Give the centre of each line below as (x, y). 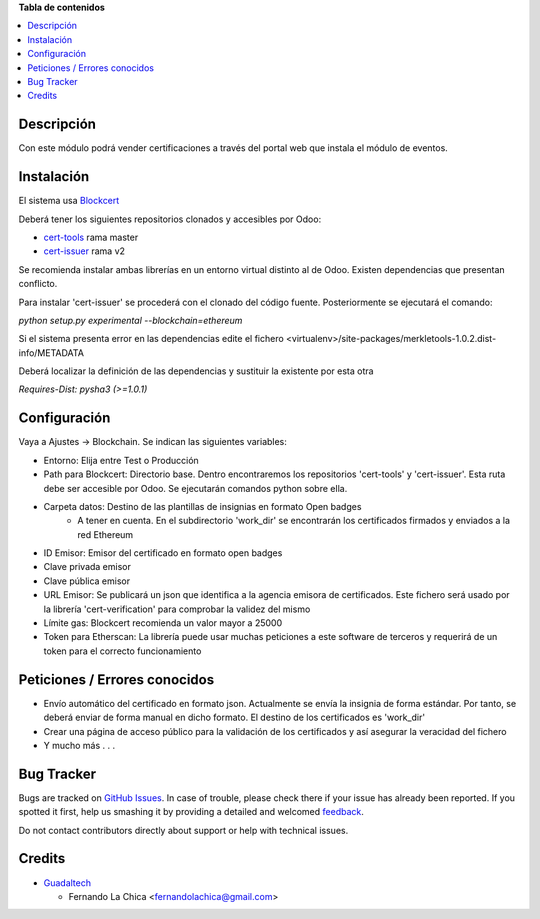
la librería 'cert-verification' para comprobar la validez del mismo (177, 609)
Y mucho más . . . (79, 745)
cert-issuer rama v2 (84, 251)
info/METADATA (51, 352)
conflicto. (38, 284)
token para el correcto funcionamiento (122, 651)
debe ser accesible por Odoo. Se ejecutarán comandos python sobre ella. (195, 488)
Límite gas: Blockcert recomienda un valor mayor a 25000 (163, 623)
